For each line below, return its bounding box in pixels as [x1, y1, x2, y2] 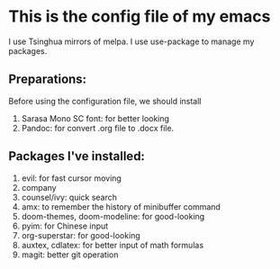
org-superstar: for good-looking [21, 229, 140, 240]
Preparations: [8, 72, 87, 87]
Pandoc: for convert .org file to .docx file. [21, 122, 175, 133]
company [21, 182, 57, 193]
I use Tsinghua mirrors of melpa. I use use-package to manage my [8, 36, 255, 47]
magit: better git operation [21, 249, 119, 260]
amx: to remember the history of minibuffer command [21, 201, 221, 212]
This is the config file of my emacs [8, 6, 271, 27]
